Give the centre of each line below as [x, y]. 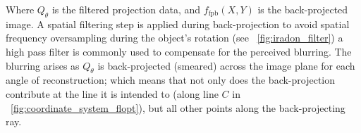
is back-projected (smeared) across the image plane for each [226, 65]
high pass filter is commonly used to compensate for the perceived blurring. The [179, 51]
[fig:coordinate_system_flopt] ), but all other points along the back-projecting [178, 107]
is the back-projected [303, 9]
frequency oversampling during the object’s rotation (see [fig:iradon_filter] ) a [175, 38]
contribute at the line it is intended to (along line [112, 93]
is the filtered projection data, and [126, 9]
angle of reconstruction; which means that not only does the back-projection [171, 80]
